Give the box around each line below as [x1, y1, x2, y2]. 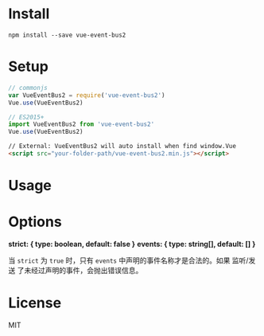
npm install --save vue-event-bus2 [8, 31, 126, 39]
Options [8, 213, 62, 231]
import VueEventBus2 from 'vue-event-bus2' [8, 120, 155, 128]
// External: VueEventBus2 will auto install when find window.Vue [8, 143, 237, 150]
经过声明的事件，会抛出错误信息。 [30, 266, 143, 275]
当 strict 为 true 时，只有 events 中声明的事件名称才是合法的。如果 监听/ [8, 256, 249, 265]
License [8, 294, 62, 312]
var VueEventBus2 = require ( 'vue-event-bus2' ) [8, 91, 165, 100]
